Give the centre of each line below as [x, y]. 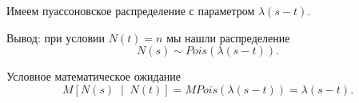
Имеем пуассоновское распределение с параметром [131, 10]
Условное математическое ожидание [94, 76]
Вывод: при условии [56, 37]
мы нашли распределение [228, 37]
